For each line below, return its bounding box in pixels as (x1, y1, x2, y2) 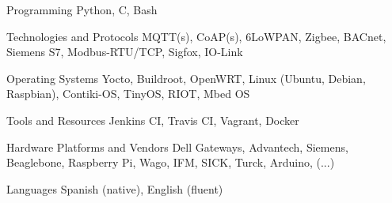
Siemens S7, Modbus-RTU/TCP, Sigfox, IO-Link (6, 43, 243, 60)
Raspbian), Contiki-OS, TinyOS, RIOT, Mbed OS (6, 85, 250, 102)
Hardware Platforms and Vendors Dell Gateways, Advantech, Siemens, (6, 138, 348, 155)
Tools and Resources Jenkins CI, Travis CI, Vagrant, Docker (6, 111, 299, 128)
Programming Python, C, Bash (6, 2, 158, 17)
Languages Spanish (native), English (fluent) (6, 180, 223, 197)
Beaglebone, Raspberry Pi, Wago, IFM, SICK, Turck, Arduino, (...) (6, 154, 335, 171)
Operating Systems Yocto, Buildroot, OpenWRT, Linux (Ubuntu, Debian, (6, 70, 366, 86)
